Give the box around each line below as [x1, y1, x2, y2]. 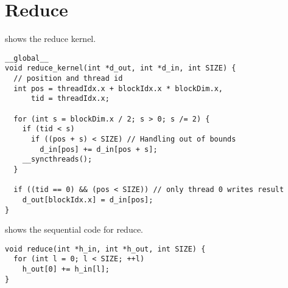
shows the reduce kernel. [5, 32, 96, 45]
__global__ [5, 53, 49, 63]
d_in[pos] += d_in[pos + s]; [40, 145, 158, 154]
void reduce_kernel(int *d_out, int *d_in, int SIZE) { [5, 64, 236, 73]
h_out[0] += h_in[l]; [22, 265, 110, 274]
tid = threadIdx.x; [30, 94, 110, 103]
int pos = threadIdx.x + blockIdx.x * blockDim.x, [13, 84, 223, 93]
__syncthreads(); [22, 155, 93, 164]
